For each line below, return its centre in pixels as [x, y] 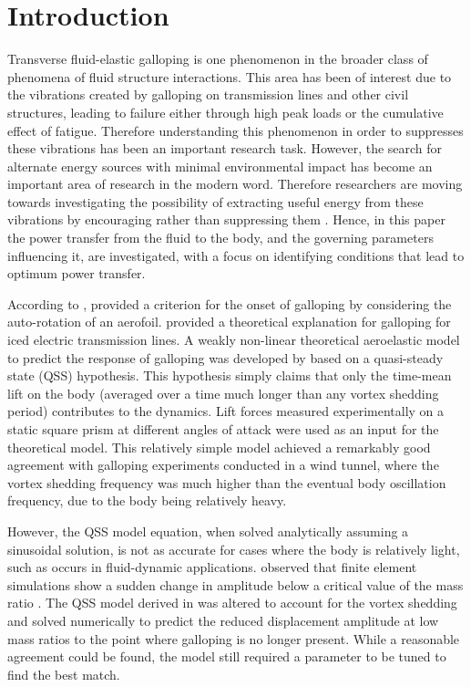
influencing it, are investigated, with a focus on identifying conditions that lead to [236, 255]
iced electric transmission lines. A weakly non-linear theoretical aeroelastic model [234, 340]
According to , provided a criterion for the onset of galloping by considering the [230, 303]
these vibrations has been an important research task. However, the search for [225, 148]
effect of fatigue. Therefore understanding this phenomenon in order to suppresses [235, 130]
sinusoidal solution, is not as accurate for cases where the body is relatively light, [234, 549]
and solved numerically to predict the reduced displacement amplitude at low [223, 620]
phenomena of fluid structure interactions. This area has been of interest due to [230, 76]
